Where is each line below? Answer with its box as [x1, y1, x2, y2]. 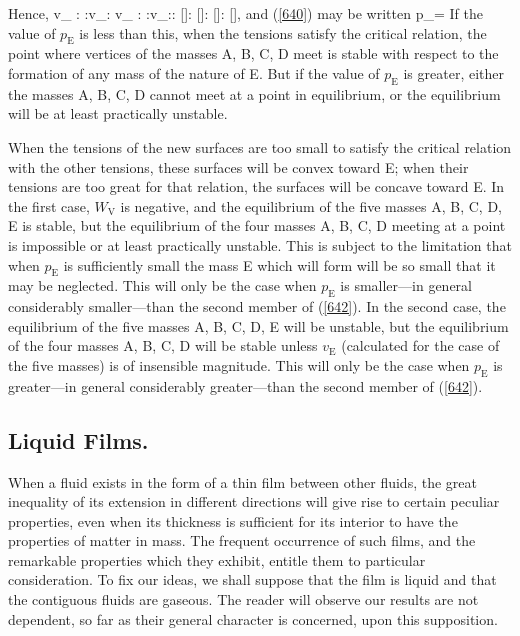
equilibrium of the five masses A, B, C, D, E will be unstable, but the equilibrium [8, 315, 509, 336]
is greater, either [403, 62, 504, 83]
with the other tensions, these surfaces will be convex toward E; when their [8, 156, 469, 177]
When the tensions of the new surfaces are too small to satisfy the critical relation [8, 136, 512, 157]
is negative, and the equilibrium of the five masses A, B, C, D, [120, 195, 502, 216]
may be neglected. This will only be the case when [8, 275, 317, 296]
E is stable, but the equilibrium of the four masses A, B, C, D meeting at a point [8, 215, 506, 236]
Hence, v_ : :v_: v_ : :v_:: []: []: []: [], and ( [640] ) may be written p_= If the [8, 3, 483, 23]
